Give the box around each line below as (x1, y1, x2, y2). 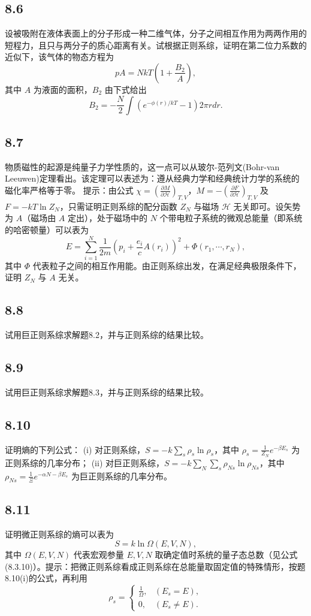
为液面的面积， (33, 83, 92, 95)
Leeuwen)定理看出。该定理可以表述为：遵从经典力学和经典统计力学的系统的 (5, 172, 300, 185)
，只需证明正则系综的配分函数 (59, 200, 177, 212)
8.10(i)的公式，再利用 (5, 572, 87, 584)
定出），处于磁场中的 (68, 212, 148, 224)
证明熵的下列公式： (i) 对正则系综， (5, 443, 146, 455)
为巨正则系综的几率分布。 (71, 469, 172, 482)
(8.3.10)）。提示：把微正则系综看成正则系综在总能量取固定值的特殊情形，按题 (5, 560, 306, 572)
